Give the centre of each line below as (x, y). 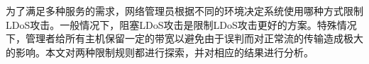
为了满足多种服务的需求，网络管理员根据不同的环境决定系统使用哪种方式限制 (184, 11)
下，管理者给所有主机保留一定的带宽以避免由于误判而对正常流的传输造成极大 (184, 38)
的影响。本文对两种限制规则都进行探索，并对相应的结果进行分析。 (160, 52)
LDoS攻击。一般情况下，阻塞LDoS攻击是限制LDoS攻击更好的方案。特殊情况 (181, 24)
